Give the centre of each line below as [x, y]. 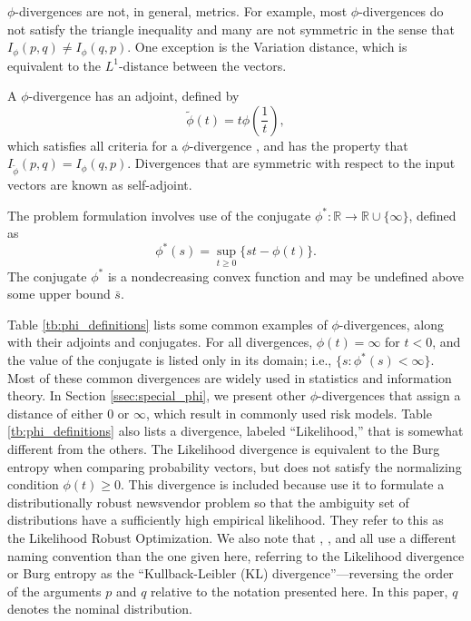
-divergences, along [391, 324]
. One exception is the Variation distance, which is [267, 47]
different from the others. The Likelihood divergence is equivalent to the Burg [224, 449]
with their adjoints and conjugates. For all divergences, [160, 342]
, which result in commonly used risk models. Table [289, 413]
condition [33, 484]
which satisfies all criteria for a [93, 145]
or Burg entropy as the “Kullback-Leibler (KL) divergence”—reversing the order [231, 573]
